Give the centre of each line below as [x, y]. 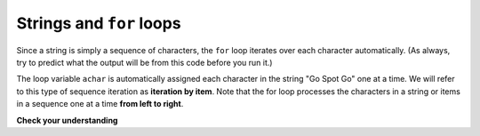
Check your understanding [67, 120]
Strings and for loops [99, 23]
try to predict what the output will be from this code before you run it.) [144, 62]
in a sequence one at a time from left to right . [100, 104]
